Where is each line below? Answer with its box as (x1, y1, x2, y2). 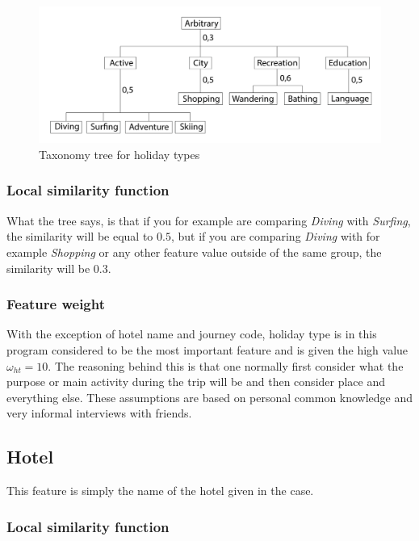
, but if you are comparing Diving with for (170, 228, 380, 245)
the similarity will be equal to (6, 228, 153, 245)
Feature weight (6, 294, 106, 314)
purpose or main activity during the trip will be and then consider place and (6, 373, 386, 390)
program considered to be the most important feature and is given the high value (6, 341, 409, 358)
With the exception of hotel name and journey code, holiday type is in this (6, 325, 377, 342)
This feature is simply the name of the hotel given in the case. (6, 482, 314, 499)
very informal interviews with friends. (6, 405, 192, 421)
